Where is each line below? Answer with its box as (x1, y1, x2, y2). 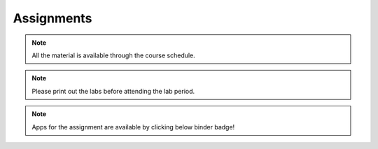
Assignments (13, 10, 92, 26)
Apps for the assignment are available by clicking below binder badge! (31, 122, 235, 131)
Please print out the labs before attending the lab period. (31, 87, 195, 95)
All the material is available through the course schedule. (31, 51, 195, 59)
